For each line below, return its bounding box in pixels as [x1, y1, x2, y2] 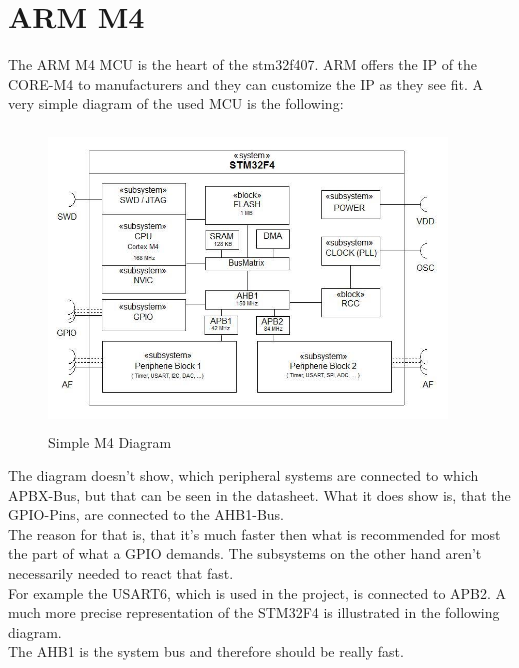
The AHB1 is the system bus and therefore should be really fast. [8, 641, 404, 662]
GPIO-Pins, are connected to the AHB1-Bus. [8, 504, 284, 525]
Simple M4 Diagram [48, 431, 172, 452]
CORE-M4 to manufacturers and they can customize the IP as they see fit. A [8, 73, 483, 94]
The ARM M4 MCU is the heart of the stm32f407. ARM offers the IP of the [8, 54, 478, 75]
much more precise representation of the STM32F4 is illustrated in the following [8, 602, 500, 623]
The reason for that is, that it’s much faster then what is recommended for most [8, 523, 501, 544]
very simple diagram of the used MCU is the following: [8, 93, 344, 114]
